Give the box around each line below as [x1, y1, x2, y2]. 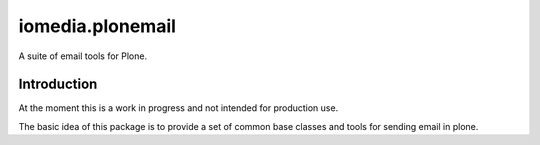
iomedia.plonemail [18, 15, 177, 37]
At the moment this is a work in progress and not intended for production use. [18, 102, 339, 114]
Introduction [18, 76, 98, 93]
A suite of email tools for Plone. [18, 50, 148, 62]
